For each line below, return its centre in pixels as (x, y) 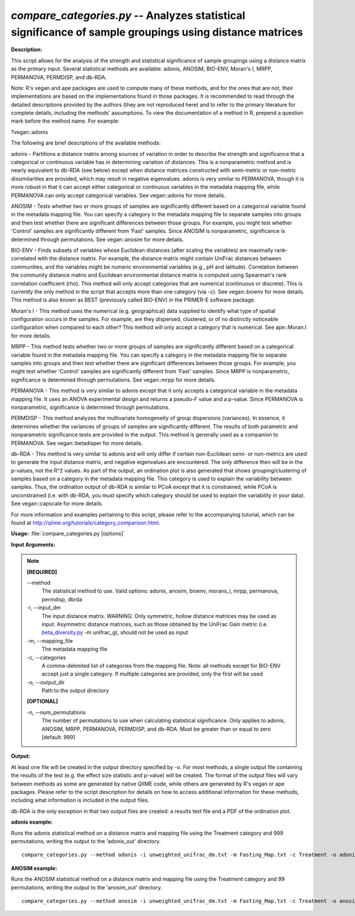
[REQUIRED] (42, 572)
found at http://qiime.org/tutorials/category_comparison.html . (85, 523)
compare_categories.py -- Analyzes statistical (128, 15)
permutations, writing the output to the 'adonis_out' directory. (86, 841)
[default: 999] (59, 737)
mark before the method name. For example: (65, 121)
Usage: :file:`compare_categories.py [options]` (68, 534)
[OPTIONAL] (43, 702)
